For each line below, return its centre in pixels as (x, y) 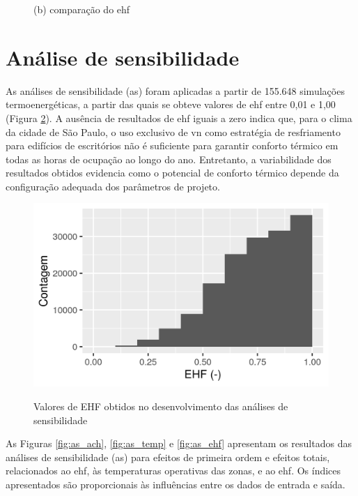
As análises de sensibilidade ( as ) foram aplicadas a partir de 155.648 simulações (175, 90)
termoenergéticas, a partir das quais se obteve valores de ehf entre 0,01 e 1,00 (171, 104)
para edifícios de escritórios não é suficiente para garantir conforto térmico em (172, 145)
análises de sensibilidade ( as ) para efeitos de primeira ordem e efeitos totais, (168, 457)
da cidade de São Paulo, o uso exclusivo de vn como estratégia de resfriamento (173, 131)
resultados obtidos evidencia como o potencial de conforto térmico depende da (172, 173)
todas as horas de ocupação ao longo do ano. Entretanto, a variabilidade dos (169, 159)
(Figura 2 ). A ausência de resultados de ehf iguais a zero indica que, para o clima (179, 118)
